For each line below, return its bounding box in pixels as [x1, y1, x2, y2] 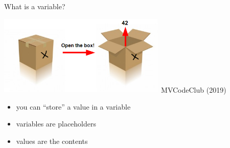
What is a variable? [4, 1, 65, 11]
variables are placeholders [16, 118, 97, 129]
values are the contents [16, 135, 88, 146]
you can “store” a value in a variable [16, 101, 131, 112]
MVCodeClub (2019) [161, 84, 226, 95]
